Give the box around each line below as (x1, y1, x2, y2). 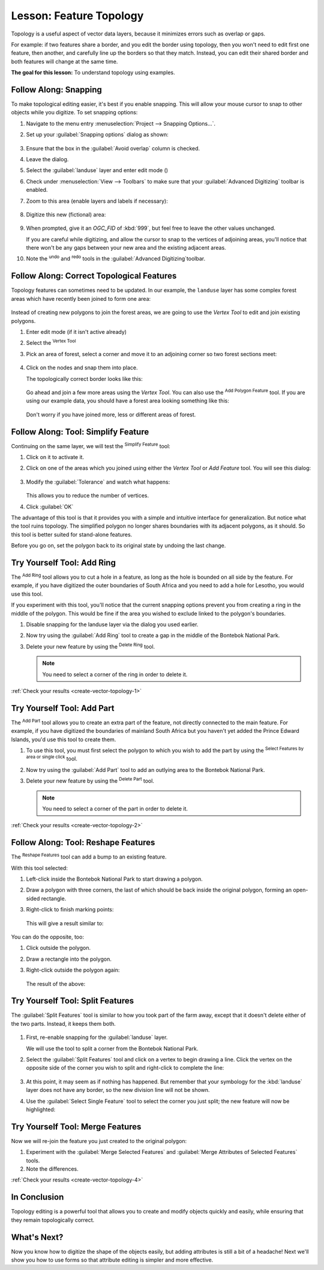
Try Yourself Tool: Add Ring (11, 557, 116, 568)
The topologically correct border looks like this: (26, 375, 143, 382)
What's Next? (11, 1232, 64, 1242)
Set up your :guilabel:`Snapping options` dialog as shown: (26, 131, 169, 138)
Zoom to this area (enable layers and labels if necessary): (26, 197, 168, 205)
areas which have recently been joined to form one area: (11, 295, 151, 302)
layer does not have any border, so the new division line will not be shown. (26, 1087, 210, 1094)
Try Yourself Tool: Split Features (11, 996, 134, 1006)
